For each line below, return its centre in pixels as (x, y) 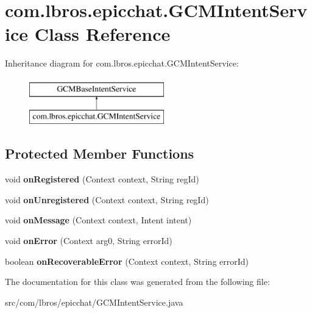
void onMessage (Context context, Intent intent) (98, 220)
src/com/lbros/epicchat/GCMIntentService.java (94, 302)
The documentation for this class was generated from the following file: (137, 282)
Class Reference (102, 34)
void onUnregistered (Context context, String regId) (107, 199)
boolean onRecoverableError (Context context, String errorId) (127, 261)
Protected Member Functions (100, 153)
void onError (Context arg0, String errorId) (89, 241)
